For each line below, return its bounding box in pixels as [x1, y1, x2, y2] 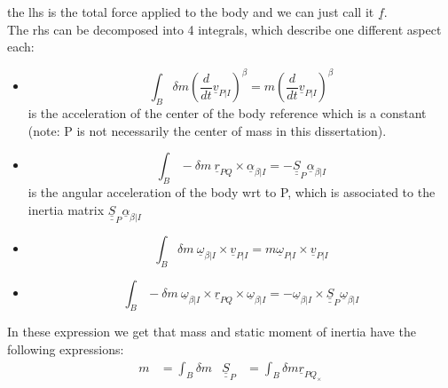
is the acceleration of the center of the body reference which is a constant [28, 104, 427, 123]
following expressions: [7, 340, 124, 359]
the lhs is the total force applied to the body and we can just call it [7, 3, 374, 20]
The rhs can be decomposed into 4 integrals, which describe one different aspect [7, 20, 442, 38]
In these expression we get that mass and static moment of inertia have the [7, 322, 416, 341]
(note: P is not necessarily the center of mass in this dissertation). [28, 121, 387, 139]
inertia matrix [28, 200, 105, 218]
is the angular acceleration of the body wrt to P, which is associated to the [28, 183, 436, 202]
